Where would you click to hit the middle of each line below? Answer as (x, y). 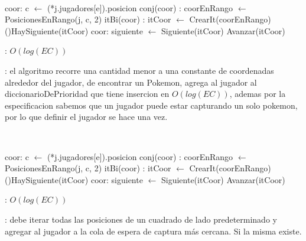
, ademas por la (258, 94)
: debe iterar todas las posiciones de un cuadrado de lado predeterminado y (141, 219)
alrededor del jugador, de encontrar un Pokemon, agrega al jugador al (131, 82)
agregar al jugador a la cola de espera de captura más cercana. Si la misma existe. (153, 231)
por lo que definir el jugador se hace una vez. (86, 117)
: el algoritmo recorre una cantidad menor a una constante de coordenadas (139, 70)
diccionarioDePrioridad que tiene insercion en (87, 94)
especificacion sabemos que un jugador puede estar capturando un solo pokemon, (151, 105)
